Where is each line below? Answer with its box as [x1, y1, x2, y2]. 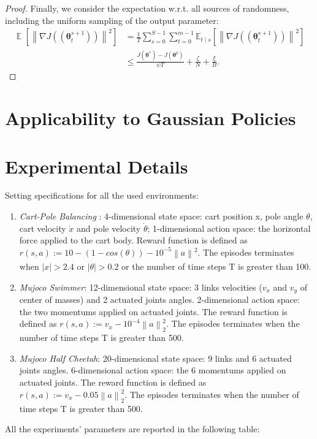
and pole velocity [77, 221, 141, 234]
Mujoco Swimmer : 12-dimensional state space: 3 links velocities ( [19, 280, 262, 293]
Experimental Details [5, 153, 188, 178]
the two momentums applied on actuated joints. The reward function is [19, 305, 288, 318]
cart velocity [19, 221, 66, 234]
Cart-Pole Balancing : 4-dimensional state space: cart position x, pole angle [19, 210, 304, 223]
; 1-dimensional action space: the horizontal [147, 221, 311, 234]
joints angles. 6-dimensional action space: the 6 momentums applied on [19, 364, 286, 376]
